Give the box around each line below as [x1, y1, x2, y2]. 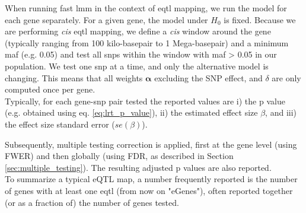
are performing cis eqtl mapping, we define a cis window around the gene [5, 25, 271, 37]
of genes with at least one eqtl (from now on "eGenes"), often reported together [5, 184, 293, 196]
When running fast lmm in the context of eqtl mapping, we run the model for [5, 2, 287, 14]
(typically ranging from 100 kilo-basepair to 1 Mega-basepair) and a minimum [5, 36, 289, 49]
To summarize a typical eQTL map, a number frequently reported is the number [5, 173, 298, 185]
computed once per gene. [5, 83, 95, 96]
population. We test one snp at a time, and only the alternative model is [5, 59, 269, 72]
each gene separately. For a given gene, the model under [5, 13, 208, 26]
